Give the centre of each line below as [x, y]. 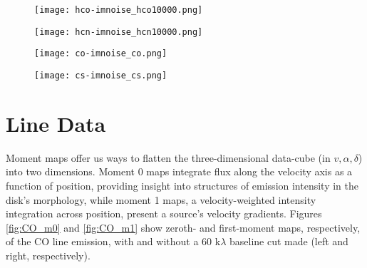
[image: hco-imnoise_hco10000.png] [119, 10]
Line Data [56, 123]
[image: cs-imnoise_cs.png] [101, 75]
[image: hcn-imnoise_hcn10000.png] [119, 32]
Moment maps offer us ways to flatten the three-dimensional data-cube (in [168, 157]
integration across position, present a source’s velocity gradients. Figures [164, 213]
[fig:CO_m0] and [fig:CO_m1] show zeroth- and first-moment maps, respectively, [183, 227]
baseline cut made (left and [289, 241]
